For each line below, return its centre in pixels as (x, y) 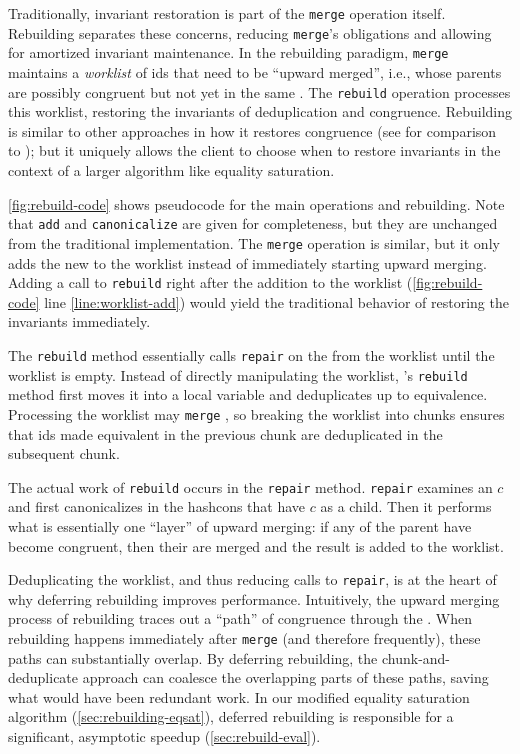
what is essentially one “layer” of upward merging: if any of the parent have (240, 525)
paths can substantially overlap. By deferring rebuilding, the (193, 657)
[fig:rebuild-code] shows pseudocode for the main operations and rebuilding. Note (256, 203)
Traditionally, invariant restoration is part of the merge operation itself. (227, 13)
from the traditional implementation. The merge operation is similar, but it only (254, 242)
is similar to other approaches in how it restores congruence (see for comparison (252, 130)
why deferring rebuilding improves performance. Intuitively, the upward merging (254, 598)
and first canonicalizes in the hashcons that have (157, 506)
